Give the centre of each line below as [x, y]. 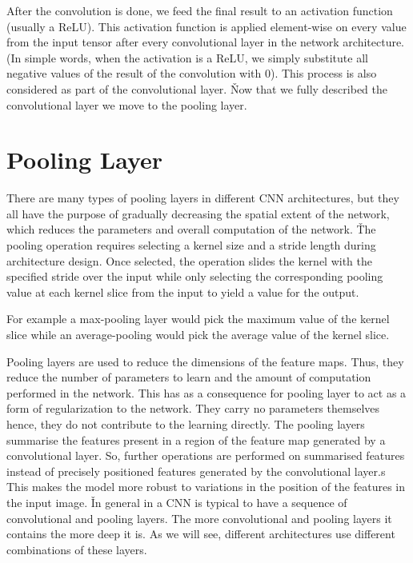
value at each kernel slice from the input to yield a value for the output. [183, 291]
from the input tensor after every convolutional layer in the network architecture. [206, 42]
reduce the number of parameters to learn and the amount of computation [189, 377]
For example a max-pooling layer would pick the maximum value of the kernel [198, 319]
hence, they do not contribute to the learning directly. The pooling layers [186, 424]
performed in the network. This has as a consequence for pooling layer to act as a [206, 392]
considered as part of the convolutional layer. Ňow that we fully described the [197, 88]
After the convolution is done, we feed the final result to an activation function [200, 10]
